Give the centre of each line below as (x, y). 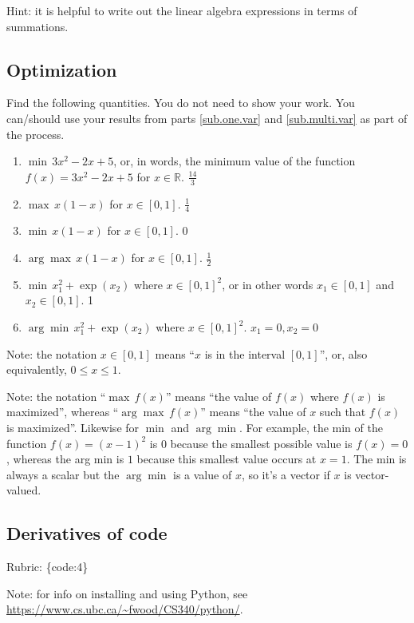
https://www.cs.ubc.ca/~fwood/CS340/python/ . (125, 609)
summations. (37, 26)
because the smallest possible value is (261, 443)
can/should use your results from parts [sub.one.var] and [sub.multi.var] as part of (207, 118)
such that (343, 412)
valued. (24, 490)
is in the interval (245, 353)
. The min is (377, 459)
